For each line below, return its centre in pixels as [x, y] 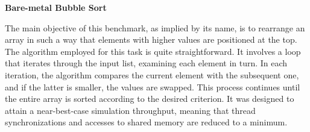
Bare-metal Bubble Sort [56, 7]
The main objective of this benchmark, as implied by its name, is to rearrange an [155, 27]
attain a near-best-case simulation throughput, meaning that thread [130, 110]
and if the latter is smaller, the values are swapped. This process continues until [153, 86]
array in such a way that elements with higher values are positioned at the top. [151, 39]
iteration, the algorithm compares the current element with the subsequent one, [152, 74]
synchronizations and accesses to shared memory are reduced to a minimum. [146, 122]
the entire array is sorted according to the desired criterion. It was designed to [150, 99]
